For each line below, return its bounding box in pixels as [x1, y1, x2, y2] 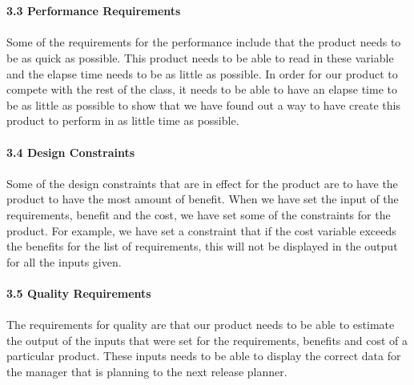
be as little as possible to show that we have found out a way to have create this [6, 96, 400, 113]
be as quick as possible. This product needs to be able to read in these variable [6, 49, 394, 66]
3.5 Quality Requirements [6, 284, 151, 301]
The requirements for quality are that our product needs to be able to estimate [6, 316, 395, 333]
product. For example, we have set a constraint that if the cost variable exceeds [6, 222, 396, 239]
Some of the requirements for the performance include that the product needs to [6, 34, 401, 50]
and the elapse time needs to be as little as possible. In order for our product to [6, 65, 398, 82]
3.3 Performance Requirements [6, 2, 181, 19]
